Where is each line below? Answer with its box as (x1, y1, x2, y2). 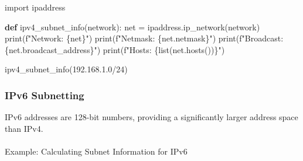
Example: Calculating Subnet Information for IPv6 (5, 145, 188, 157)
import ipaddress (5, 1, 66, 13)
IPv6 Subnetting (5, 87, 84, 102)
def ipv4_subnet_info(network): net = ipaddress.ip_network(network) (5, 20, 260, 33)
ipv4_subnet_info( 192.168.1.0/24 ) (5, 63, 128, 75)
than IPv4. (5, 122, 43, 134)
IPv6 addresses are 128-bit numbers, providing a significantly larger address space (5, 111, 298, 123)
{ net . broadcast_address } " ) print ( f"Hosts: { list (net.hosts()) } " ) (5, 43, 225, 55)
